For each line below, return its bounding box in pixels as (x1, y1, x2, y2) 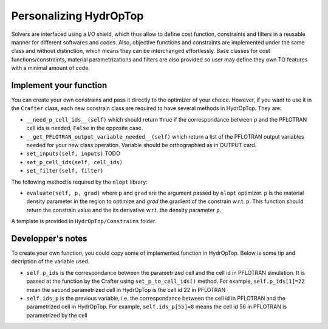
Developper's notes (11, 233, 87, 243)
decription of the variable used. (11, 258, 90, 265)
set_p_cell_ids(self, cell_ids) (26, 159, 123, 165)
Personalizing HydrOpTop (11, 9, 144, 23)
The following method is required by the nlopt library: (11, 178, 148, 185)
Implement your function (11, 80, 108, 91)
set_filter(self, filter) (26, 167, 104, 175)
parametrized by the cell (26, 311, 87, 319)
